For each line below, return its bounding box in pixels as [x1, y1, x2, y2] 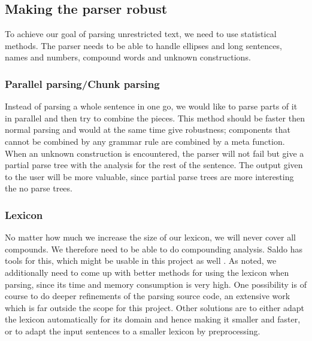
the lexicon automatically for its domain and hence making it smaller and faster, [5, 313, 301, 325]
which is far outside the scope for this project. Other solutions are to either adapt [5, 301, 305, 313]
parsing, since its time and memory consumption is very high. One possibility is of [5, 278, 307, 290]
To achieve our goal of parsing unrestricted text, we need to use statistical [5, 28, 277, 40]
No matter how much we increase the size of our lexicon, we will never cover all [5, 231, 296, 243]
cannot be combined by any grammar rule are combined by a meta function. [5, 135, 285, 147]
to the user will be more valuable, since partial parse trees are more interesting [5, 170, 294, 182]
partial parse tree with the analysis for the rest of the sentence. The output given [5, 159, 303, 171]
